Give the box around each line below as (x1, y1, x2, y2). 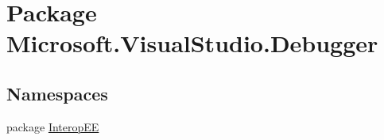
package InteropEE (6, 118, 99, 134)
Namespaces (6, 81, 108, 105)
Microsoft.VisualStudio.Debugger (6, 27, 378, 59)
